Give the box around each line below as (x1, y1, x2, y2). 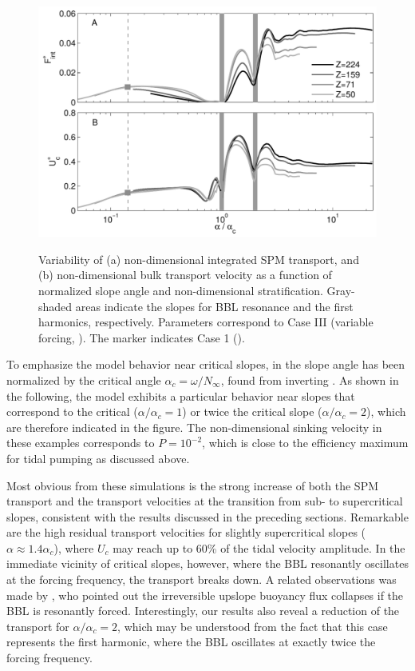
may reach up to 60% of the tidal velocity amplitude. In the (113, 539, 405, 556)
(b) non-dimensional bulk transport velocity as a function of (38, 266, 332, 283)
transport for (6, 617, 69, 634)
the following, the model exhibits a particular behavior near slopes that (6, 387, 355, 404)
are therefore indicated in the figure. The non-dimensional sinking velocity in (6, 418, 382, 435)
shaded (38, 298, 73, 314)
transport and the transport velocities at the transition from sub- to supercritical (6, 493, 403, 509)
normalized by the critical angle (6, 371, 161, 388)
